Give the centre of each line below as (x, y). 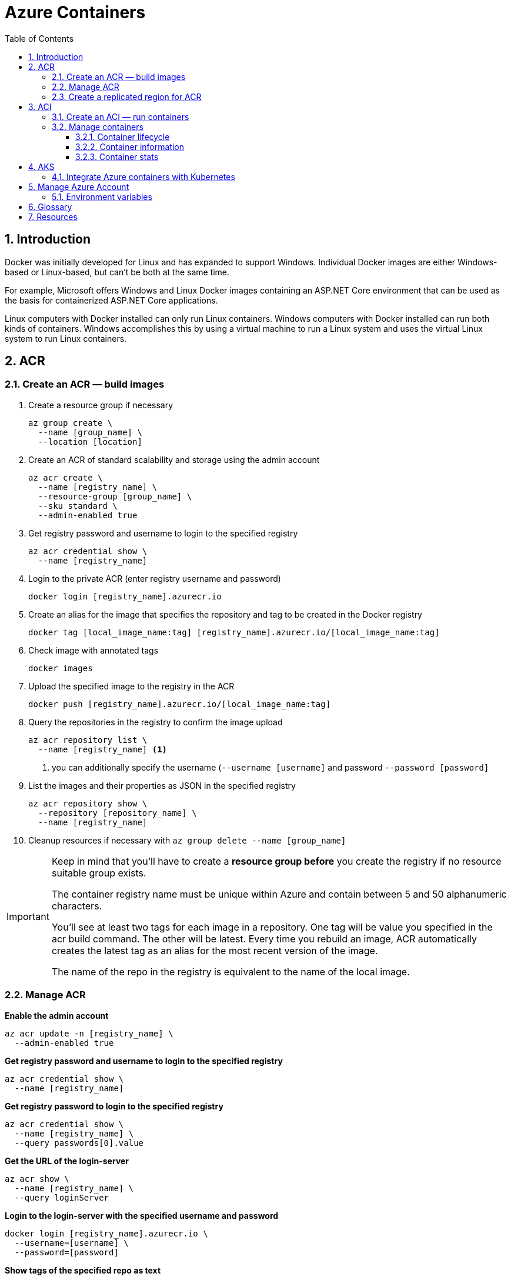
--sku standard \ (78, 506)
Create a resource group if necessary (101, 405)
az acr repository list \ (88, 740)
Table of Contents (39, 38)
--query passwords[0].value (79, 1143)
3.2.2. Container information (130, 146)
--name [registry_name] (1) (103, 749)
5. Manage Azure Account (79, 186)
